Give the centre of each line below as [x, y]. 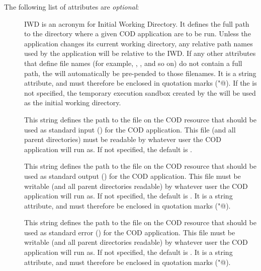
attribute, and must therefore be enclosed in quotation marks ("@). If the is [141, 83]
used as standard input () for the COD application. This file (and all [130, 129]
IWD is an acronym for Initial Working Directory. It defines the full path [137, 23]
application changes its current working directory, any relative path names [139, 43]
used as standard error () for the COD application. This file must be [130, 232]
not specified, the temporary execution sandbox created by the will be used [140, 92]
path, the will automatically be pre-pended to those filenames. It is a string [140, 73]
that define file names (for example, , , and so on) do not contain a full [133, 63]
